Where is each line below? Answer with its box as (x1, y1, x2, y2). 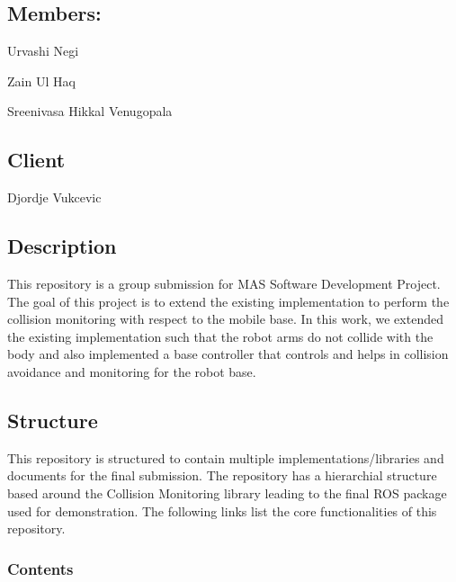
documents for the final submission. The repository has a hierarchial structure (7, 466, 437, 485)
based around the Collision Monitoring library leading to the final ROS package (7, 483, 447, 502)
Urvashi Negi (7, 41, 79, 60)
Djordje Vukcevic (7, 188, 102, 207)
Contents (7, 557, 74, 579)
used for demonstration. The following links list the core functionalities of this (7, 501, 437, 520)
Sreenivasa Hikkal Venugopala (7, 102, 173, 121)
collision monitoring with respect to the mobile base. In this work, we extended (7, 309, 443, 328)
